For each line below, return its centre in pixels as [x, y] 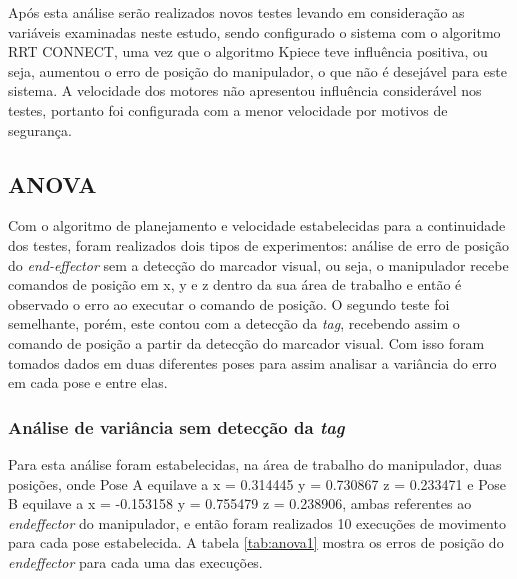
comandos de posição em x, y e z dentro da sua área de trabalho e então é [235, 284]
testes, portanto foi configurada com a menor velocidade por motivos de [228, 109]
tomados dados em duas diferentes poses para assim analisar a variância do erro [252, 362]
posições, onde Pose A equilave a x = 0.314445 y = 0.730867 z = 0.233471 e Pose [257, 483]
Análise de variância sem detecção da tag [176, 426]
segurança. [40, 129]
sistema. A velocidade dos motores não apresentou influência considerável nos [245, 90]
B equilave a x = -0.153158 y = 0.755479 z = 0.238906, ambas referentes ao [240, 503]
